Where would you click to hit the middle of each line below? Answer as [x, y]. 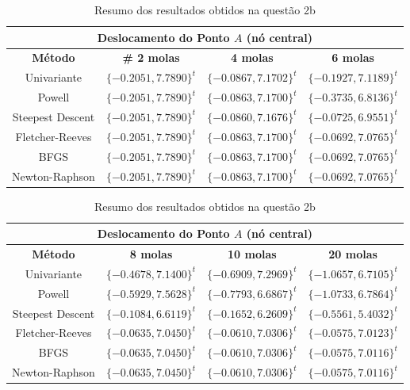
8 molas [151, 254]
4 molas [252, 57]
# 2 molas [151, 57]
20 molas [353, 254]
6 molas [353, 57]
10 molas [252, 254]
